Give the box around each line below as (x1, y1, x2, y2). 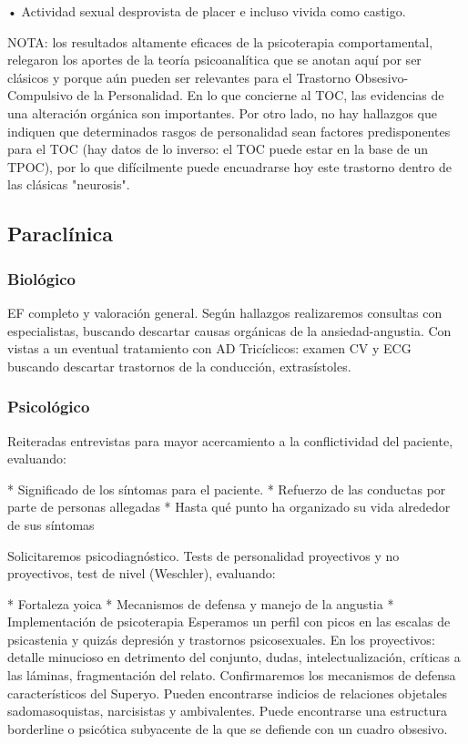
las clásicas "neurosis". (7, 175, 130, 194)
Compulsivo (7, 86, 73, 105)
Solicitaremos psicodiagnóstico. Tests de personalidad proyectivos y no (7, 545, 400, 565)
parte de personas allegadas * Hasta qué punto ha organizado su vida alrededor (7, 497, 451, 516)
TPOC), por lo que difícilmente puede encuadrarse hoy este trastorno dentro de (7, 157, 452, 176)
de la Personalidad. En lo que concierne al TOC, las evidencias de (76, 86, 444, 105)
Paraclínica (7, 219, 113, 248)
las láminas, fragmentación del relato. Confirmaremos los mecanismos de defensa (7, 666, 456, 685)
